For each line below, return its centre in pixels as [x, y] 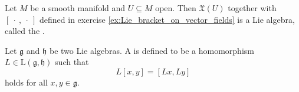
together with [252, 8]
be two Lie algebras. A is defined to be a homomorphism [152, 50]
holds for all [26, 82]
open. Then [176, 8]
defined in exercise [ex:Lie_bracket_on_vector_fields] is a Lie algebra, [167, 19]
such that [72, 62]
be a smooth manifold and [78, 8]
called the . [25, 31]
